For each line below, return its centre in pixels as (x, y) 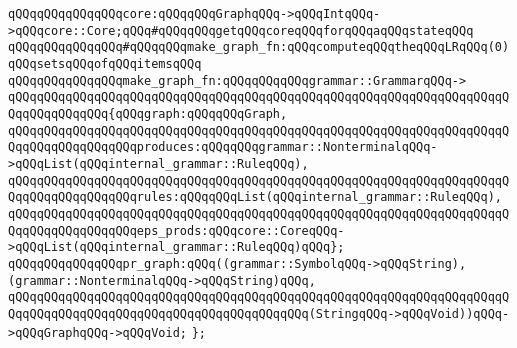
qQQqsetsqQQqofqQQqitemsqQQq (105, 63)
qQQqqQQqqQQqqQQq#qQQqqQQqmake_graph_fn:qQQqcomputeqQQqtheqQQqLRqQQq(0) (259, 47)
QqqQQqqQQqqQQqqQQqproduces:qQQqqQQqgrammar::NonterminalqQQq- (223, 147)
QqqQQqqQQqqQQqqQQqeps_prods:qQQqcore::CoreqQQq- (176, 230)
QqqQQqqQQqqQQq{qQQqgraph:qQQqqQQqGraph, (148, 113)
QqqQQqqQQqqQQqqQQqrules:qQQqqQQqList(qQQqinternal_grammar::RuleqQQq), (255, 197)
